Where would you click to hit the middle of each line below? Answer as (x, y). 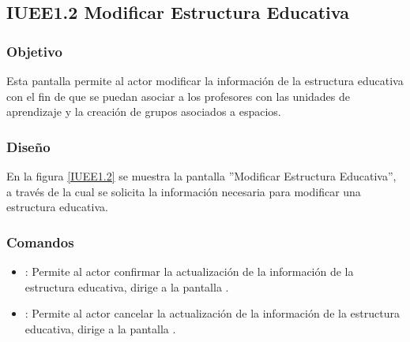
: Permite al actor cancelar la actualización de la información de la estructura (212, 313)
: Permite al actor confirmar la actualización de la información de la (189, 271)
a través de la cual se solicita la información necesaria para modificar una (184, 191)
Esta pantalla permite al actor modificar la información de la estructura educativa (205, 80)
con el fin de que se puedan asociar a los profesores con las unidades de (179, 96)
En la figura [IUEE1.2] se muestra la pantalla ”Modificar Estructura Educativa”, (201, 176)
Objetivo (34, 51)
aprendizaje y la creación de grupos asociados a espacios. (144, 112)
